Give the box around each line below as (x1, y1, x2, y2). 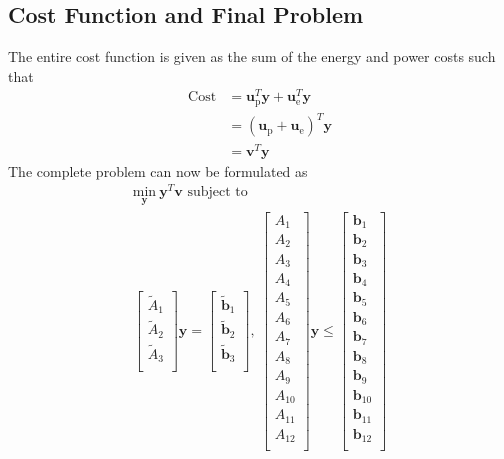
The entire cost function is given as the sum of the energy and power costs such (8, 46, 496, 67)
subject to (187, 185, 248, 200)
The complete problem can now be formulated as (8, 160, 308, 181)
